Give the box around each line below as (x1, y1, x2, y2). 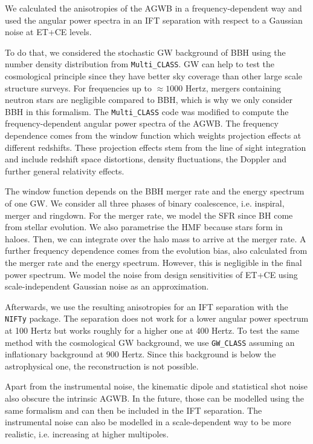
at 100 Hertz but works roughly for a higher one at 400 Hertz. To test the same (5, 324, 299, 337)
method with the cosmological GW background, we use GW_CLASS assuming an (5, 336, 295, 348)
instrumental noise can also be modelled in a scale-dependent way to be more (5, 416, 291, 428)
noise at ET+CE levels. (5, 25, 92, 38)
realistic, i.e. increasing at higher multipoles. (5, 427, 169, 440)
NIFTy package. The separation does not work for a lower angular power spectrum (5, 312, 309, 325)
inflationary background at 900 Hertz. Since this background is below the (5, 348, 276, 360)
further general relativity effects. (5, 164, 124, 177)
